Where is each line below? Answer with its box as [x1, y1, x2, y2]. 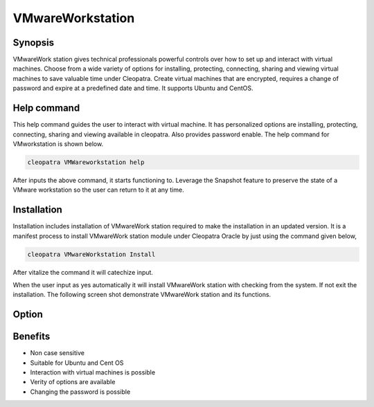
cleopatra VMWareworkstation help [27, 158, 145, 166]
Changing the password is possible [30, 388, 131, 396]
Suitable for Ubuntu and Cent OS [30, 359, 124, 367]
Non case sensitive [30, 349, 84, 357]
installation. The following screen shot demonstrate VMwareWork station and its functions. [12, 291, 271, 299]
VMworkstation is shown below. [12, 139, 104, 148]
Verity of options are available [30, 378, 116, 386]
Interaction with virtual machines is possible [30, 368, 156, 377]
